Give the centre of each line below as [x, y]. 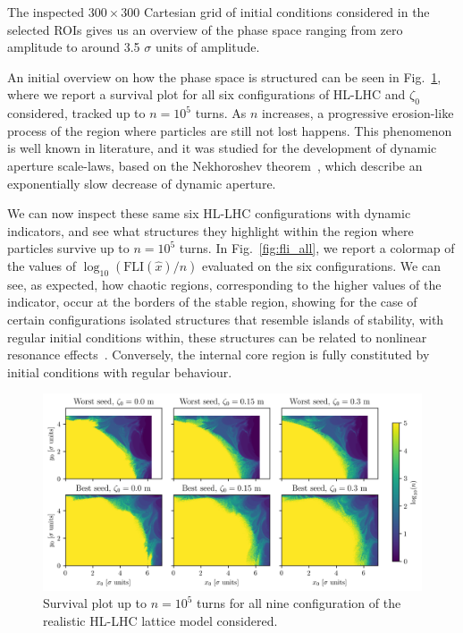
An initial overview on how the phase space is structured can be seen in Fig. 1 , [224, 76]
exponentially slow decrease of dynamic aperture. [142, 183]
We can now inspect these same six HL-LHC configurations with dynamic [209, 213]
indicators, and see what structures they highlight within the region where [210, 230]
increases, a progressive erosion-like [358, 113]
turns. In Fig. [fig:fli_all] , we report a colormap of [317, 248]
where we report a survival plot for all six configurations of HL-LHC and [206, 94]
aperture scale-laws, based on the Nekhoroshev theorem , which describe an [215, 165]
